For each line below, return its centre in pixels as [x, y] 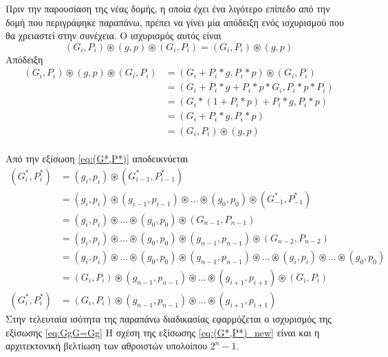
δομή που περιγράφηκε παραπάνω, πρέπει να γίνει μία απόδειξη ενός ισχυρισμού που [175, 22]
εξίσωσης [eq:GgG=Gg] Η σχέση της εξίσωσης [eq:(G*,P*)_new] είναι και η [163, 332]
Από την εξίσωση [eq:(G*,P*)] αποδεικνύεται [97, 159]
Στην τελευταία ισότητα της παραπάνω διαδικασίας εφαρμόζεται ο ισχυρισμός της [169, 318]
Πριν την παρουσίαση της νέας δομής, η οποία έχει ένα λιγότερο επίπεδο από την [168, 8]
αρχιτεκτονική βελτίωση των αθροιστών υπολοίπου [107, 346]
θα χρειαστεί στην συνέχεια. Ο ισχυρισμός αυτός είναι [114, 35]
